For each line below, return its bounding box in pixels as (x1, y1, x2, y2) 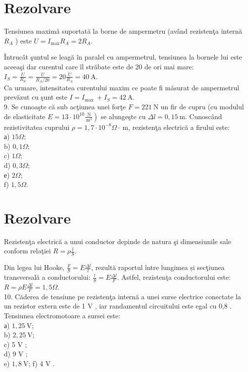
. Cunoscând (185, 111, 222, 121)
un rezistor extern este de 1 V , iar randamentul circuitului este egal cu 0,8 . (4, 301, 232, 311)
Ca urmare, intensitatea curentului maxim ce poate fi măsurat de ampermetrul (4, 82, 239, 92)
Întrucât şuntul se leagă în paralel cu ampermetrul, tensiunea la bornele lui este (4, 52, 242, 62)
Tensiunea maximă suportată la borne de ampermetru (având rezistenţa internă (4, 26, 242, 36)
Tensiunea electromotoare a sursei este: (4, 310, 120, 320)
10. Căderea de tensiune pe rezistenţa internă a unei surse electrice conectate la (4, 291, 241, 301)
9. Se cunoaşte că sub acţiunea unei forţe (4, 102, 126, 111)
